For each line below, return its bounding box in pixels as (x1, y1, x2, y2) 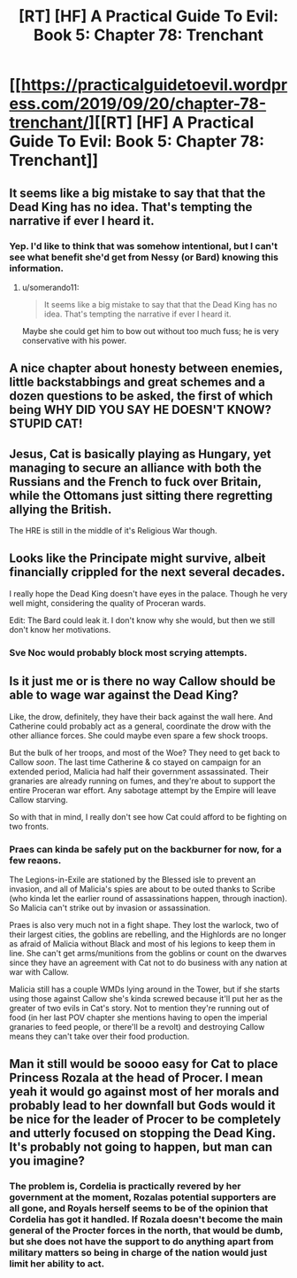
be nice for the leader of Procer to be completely (9, 1112, 281, 1127)
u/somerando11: (21, 282, 80, 292)
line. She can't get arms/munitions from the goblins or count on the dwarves (9, 947, 287, 958)
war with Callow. (9, 966, 69, 977)
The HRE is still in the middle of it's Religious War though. (9, 526, 218, 536)
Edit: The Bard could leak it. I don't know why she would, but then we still (9, 614, 276, 626)
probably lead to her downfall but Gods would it (9, 1098, 276, 1113)
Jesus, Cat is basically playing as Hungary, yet (9, 446, 271, 462)
